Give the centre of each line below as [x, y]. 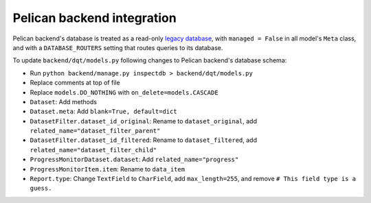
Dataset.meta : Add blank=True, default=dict [104, 111]
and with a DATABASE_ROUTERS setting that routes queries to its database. [118, 47]
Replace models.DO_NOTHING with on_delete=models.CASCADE [124, 92]
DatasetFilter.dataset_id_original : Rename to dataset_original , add [144, 121]
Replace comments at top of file [75, 83]
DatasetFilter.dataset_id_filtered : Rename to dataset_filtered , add [144, 140]
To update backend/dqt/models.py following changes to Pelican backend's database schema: [150, 60]
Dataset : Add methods [64, 101]
